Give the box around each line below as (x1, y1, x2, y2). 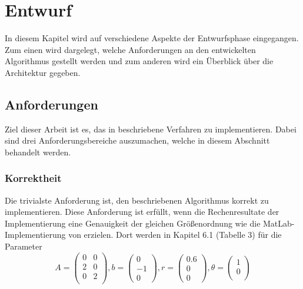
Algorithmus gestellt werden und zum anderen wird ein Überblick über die (5, 55, 274, 67)
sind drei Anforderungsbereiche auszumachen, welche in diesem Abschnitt (5, 134, 270, 147)
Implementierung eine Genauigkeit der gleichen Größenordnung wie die (5, 217, 261, 229)
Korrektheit (5, 171, 62, 185)
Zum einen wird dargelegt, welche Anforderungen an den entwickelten (5, 43, 256, 55)
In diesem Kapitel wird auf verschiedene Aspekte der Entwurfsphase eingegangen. (5, 32, 299, 44)
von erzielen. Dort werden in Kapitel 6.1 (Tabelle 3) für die (68, 228, 282, 241)
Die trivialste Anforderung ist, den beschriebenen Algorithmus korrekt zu (5, 194, 269, 206)
